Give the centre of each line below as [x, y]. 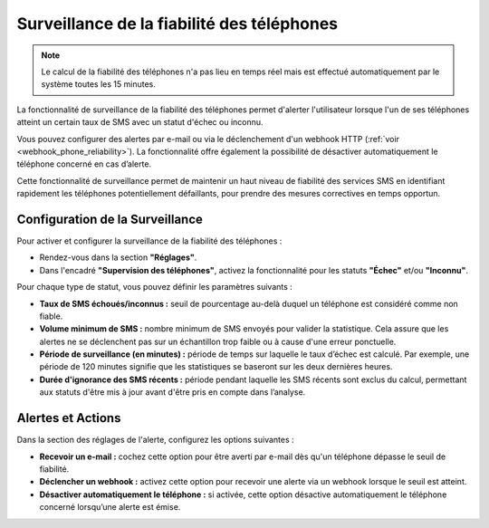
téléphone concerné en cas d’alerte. [84, 164]
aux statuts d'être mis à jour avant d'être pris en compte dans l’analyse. [173, 392]
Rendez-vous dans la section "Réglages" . [118, 257]
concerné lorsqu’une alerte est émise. [110, 507]
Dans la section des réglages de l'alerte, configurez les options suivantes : [155, 440]
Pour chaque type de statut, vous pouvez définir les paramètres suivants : [155, 287]
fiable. [51, 316]
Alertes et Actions [69, 418]
